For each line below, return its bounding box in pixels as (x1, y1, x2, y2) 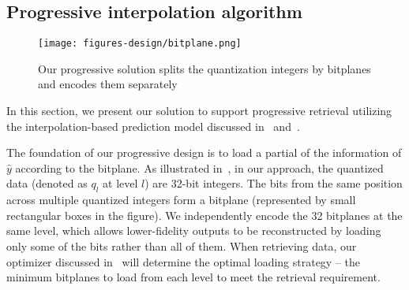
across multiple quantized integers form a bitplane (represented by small (6, 191, 356, 208)
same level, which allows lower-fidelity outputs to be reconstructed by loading (6, 222, 381, 239)
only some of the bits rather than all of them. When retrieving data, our (6, 238, 357, 254)
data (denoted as (6, 175, 88, 191)
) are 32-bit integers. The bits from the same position (144, 175, 403, 191)
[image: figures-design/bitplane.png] (38, 38, 242, 50)
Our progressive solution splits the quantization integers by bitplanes (38, 60, 371, 76)
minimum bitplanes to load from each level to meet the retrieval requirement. (6, 269, 381, 285)
